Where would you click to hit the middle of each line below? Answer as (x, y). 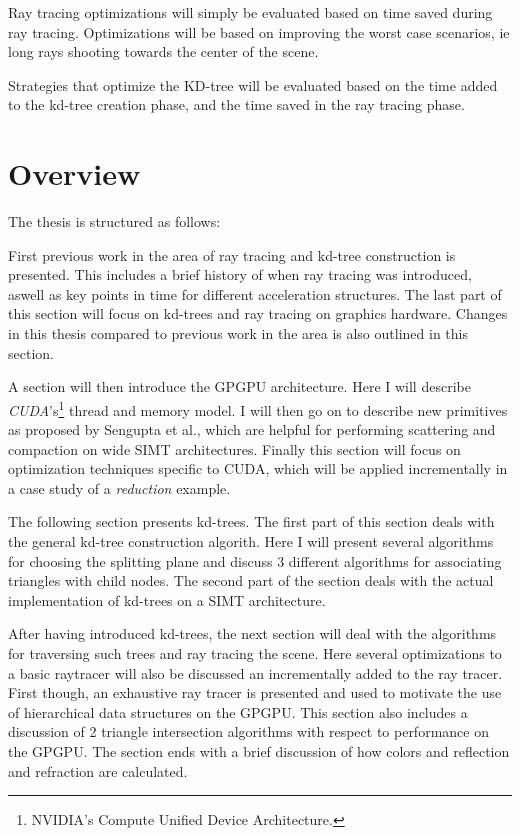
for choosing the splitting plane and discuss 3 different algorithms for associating (255, 560)
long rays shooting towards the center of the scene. (163, 51)
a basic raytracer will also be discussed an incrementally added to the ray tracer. (255, 672)
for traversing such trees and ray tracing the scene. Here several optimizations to (255, 653)
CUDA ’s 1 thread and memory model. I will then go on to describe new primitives (258, 408)
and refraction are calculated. (98, 770)
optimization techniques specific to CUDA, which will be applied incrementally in (258, 468)
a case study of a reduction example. (119, 487)
